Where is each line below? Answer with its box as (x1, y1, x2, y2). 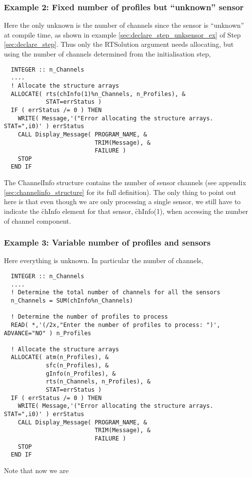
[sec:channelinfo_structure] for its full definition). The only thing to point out (4, 187, 236, 197)
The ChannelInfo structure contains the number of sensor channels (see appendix (4, 177, 246, 188)
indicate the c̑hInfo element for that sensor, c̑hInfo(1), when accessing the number (4, 206, 248, 216)
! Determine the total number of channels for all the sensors (11, 289, 220, 296)
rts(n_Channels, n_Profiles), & (45, 378, 151, 385)
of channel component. (4, 215, 71, 226)
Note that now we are (4, 465, 69, 475)
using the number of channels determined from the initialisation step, (4, 49, 211, 58)
